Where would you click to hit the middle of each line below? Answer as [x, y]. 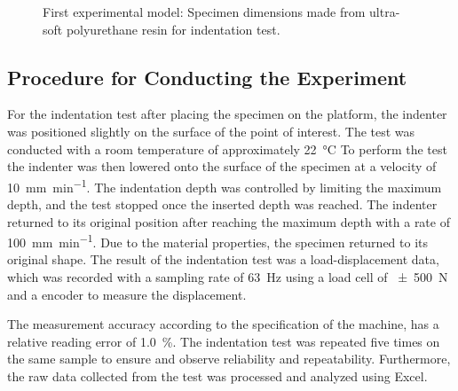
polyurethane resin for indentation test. [173, 29]
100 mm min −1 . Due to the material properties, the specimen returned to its [218, 241]
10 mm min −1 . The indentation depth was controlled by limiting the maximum [225, 185]
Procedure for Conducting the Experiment [207, 77]
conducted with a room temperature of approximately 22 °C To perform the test [227, 149]
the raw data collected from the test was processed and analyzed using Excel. [217, 376]
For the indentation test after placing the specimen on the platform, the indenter [227, 114]
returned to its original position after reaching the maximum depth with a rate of [229, 221]
